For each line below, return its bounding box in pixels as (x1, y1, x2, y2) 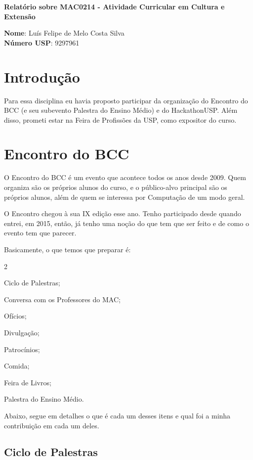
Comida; (4, 361, 30, 371)
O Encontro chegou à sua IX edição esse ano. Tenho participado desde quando (4, 208, 241, 219)
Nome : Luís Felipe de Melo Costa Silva (4, 28, 125, 38)
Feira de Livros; (4, 377, 51, 387)
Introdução (4, 66, 80, 87)
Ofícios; (4, 311, 27, 321)
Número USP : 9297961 (4, 37, 80, 47)
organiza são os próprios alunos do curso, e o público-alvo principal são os (4, 182, 227, 192)
